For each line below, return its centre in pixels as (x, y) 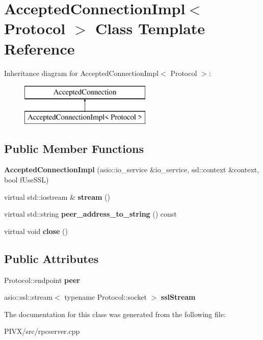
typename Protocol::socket (106, 297)
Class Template (150, 28)
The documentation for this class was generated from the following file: (115, 314)
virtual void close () (36, 231)
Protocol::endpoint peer (42, 280)
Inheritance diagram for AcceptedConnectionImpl (82, 73)
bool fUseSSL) (27, 180)
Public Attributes (51, 258)
